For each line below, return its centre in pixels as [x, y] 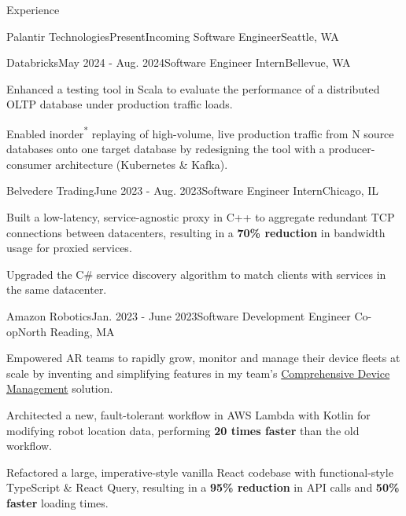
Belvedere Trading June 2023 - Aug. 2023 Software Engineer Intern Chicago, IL [193, 190]
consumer [29, 164]
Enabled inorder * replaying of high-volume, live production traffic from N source [200, 132]
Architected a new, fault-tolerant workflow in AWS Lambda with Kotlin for [188, 414]
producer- [352, 149]
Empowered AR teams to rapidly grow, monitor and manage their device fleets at [203, 358]
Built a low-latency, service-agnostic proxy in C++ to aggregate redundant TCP [201, 217]
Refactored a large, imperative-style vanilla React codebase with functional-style [200, 472]
